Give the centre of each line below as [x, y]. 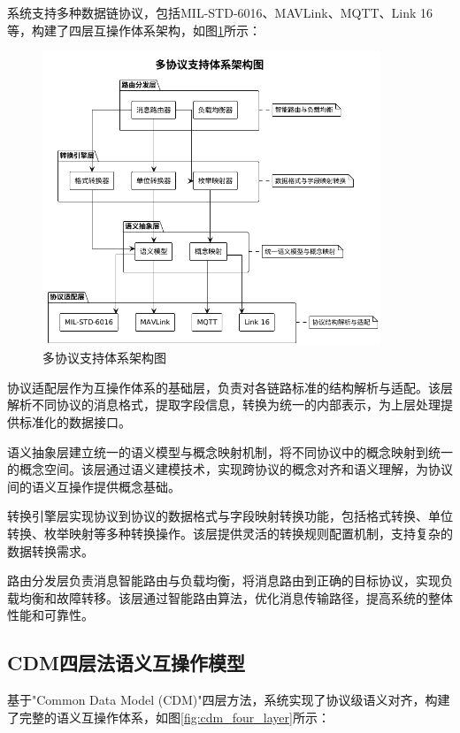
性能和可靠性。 [50, 615]
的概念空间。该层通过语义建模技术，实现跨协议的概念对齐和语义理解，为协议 [230, 469]
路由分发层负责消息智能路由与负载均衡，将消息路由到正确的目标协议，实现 [224, 580]
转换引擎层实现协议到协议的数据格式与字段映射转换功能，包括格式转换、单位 [230, 516]
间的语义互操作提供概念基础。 [94, 486]
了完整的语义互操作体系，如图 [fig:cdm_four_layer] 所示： [169, 717]
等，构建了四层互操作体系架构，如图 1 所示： [134, 30]
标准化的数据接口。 [75, 422]
